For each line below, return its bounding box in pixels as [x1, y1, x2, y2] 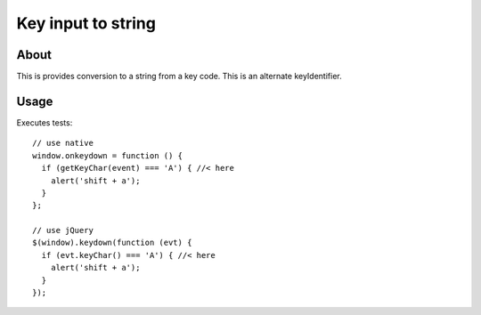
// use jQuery [32, 225, 94, 236]
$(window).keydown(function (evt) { [32, 238, 192, 248]
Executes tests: [16, 117, 73, 128]
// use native [32, 138, 94, 149]
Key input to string [16, 13, 156, 33]
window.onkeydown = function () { [32, 150, 183, 160]
